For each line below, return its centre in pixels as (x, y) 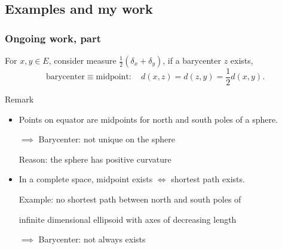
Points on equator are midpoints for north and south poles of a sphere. (148, 119)
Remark (19, 99)
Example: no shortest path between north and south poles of (130, 199)
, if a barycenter (192, 60)
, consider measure (82, 60)
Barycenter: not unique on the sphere (107, 139)
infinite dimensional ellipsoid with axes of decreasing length (128, 219)
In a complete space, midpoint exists (86, 179)
